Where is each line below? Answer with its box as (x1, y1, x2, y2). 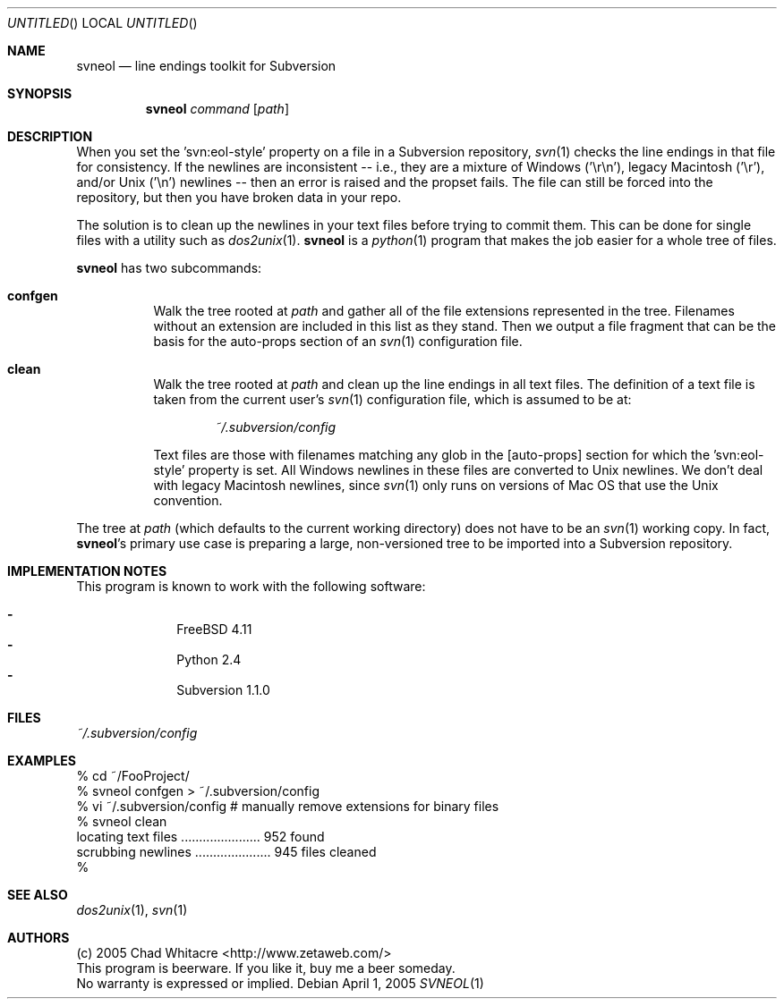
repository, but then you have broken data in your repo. (76, 190, 402, 205)
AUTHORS (7, 930, 70, 945)
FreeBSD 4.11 (176, 621, 252, 637)
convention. (153, 493, 223, 508)
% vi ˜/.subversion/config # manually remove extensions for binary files (76, 799, 499, 814)
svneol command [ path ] (145, 101, 289, 116)
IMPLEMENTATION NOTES (7, 563, 167, 579)
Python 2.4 (176, 652, 242, 667)
